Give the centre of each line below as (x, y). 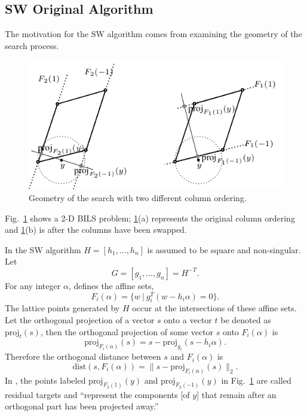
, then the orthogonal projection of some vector (127, 331)
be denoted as (246, 320)
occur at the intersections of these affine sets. (214, 308)
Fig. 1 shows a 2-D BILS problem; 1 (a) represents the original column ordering (150, 218)
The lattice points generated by (62, 308)
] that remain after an (237, 394)
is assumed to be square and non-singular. (224, 249)
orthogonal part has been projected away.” (82, 406)
